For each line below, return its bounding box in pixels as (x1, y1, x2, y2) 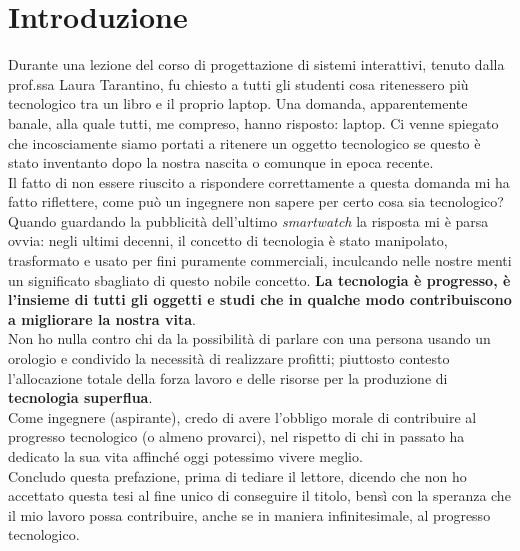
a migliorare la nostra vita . (8, 308, 196, 329)
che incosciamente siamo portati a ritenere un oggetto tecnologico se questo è (8, 132, 481, 153)
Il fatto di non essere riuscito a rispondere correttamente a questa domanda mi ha (8, 171, 510, 192)
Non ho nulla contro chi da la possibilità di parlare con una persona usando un (8, 328, 491, 349)
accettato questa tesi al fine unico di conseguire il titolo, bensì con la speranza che (8, 485, 511, 506)
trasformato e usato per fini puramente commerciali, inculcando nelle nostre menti (8, 250, 512, 271)
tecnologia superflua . (8, 387, 153, 408)
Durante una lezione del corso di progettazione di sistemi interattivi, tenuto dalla (8, 54, 505, 75)
